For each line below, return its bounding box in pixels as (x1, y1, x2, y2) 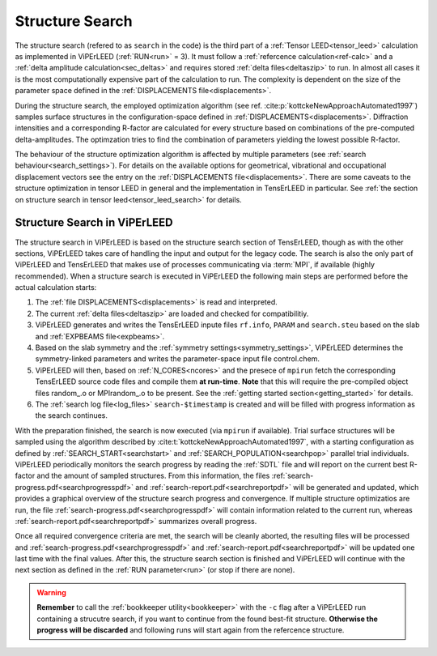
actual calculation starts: (15, 283, 97, 292)
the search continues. (35, 411, 108, 420)
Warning (36, 587, 66, 597)
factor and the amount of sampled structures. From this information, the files (15, 471, 270, 481)
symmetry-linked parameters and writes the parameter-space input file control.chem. (35, 354, 320, 364)
